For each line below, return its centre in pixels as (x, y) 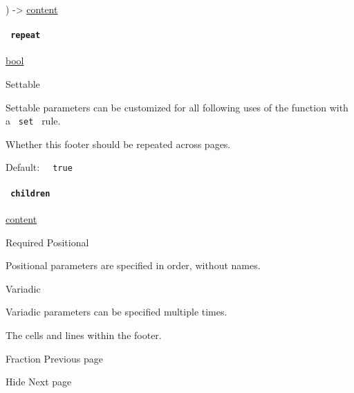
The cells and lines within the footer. (84, 335)
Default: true (39, 167)
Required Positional (47, 242)
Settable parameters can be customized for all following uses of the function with (177, 107)
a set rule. (33, 121)
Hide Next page (39, 382)
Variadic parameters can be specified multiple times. (117, 312)
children (30, 193)
